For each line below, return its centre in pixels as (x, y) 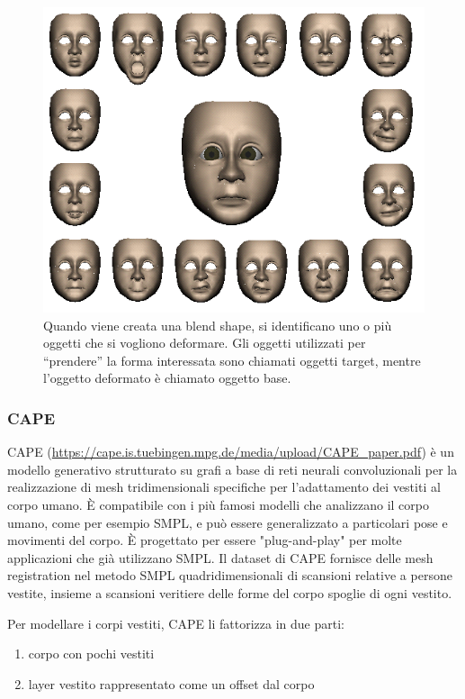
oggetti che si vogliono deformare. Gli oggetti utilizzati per (205, 343)
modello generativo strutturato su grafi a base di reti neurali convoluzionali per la (232, 469)
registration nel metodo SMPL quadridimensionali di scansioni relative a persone (230, 575)
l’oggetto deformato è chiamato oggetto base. (167, 378)
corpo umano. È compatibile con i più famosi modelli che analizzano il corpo (218, 505)
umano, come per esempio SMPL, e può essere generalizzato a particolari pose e (228, 522)
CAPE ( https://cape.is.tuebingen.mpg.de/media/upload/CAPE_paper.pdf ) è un (231, 452)
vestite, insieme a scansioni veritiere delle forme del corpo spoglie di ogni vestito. (230, 592)
